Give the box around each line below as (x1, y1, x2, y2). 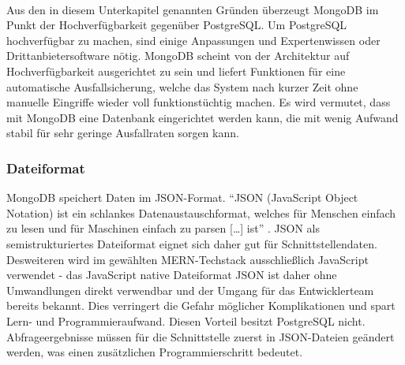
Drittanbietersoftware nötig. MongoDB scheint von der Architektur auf (6, 47, 350, 64)
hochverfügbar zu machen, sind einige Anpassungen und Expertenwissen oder (6, 32, 381, 48)
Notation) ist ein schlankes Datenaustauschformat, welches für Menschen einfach (6, 204, 396, 221)
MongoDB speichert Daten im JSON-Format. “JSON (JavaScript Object (6, 189, 358, 206)
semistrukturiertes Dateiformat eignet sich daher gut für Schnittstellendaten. (6, 235, 377, 251)
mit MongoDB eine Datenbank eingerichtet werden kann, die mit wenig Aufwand (6, 109, 399, 125)
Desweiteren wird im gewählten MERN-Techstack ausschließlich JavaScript (6, 251, 369, 267)
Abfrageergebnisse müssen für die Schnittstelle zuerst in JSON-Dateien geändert (6, 328, 395, 345)
